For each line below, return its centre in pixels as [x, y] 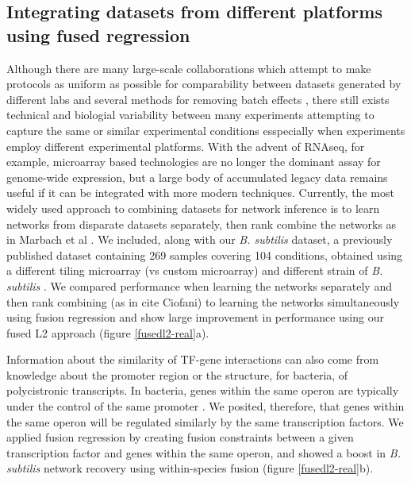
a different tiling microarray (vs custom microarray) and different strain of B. [195, 270]
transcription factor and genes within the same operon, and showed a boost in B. [204, 452]
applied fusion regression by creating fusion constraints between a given [180, 437]
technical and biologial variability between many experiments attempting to [190, 115]
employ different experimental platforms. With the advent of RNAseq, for [186, 146]
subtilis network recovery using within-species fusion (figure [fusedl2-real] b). [190, 468]
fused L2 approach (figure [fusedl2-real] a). [108, 332]
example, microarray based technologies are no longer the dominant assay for [194, 162]
